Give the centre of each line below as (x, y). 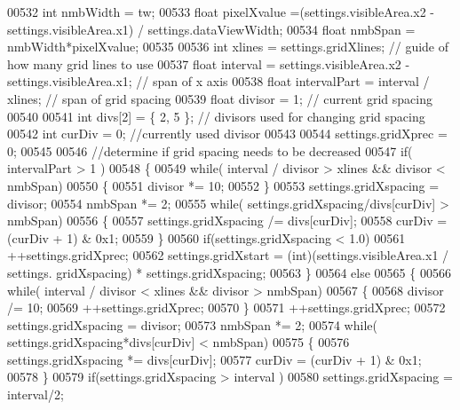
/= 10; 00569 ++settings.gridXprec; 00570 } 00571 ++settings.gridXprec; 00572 (226, 307)
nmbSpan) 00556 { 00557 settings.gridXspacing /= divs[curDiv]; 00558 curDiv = (227, 221)
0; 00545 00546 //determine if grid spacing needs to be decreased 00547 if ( (210, 150)
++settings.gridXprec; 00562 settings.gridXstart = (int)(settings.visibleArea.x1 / (228, 255)
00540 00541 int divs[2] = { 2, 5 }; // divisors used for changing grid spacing (216, 116)
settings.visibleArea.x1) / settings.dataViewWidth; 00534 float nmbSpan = (211, 29)
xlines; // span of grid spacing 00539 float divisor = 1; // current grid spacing (220, 98)
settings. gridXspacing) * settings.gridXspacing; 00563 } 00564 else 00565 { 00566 (229, 272)
